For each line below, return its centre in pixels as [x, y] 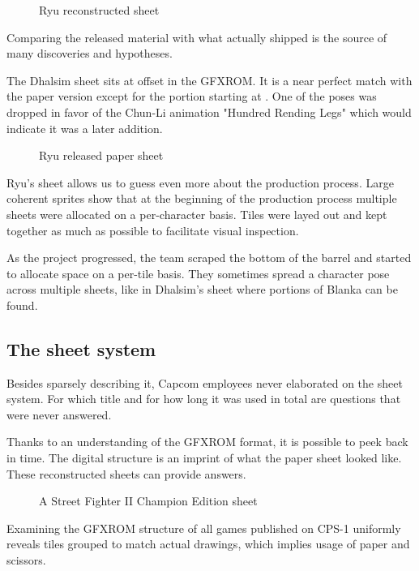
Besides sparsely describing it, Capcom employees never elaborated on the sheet [205, 382]
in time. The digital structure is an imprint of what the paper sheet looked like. [204, 458]
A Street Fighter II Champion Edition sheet [148, 501]
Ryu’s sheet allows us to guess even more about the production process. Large [200, 182]
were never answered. [59, 414]
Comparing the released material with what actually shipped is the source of [197, 37]
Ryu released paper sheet [101, 155]
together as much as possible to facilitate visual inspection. [153, 230]
